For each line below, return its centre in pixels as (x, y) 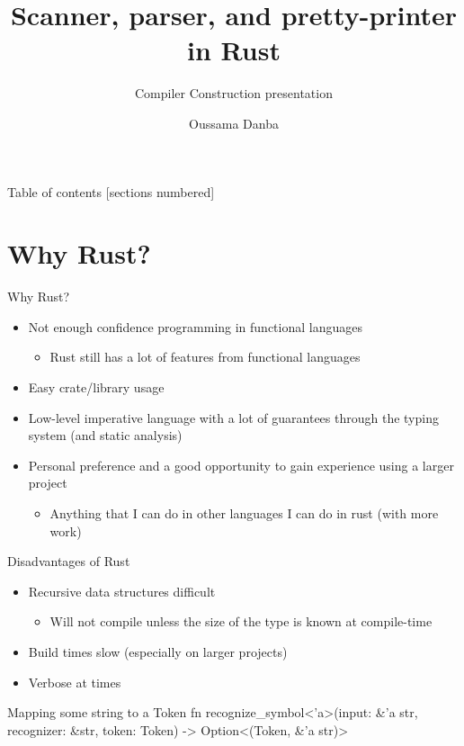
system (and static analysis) (105, 435)
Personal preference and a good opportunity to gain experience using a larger (241, 465)
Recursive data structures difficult (122, 591)
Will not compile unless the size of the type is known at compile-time (241, 621)
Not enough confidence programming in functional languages (195, 326)
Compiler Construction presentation (233, 93)
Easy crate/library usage (96, 387)
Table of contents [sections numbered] (111, 191)
